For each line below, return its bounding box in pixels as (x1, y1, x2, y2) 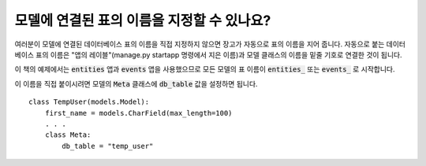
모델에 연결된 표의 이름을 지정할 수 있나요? (14, 12, 271, 29)
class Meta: (44, 131, 92, 139)
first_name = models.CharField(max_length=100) (44, 109, 233, 117)
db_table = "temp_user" (62, 142, 154, 150)
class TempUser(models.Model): (28, 98, 150, 106)
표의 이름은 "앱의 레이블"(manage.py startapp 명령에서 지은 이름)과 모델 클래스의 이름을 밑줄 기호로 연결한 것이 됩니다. (35, 50, 402, 59)
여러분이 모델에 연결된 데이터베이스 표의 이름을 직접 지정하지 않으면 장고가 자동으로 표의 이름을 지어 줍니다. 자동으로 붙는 (14, 39, 385, 49)
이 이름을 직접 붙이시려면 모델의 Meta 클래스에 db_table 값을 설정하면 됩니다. (14, 79, 258, 88)
